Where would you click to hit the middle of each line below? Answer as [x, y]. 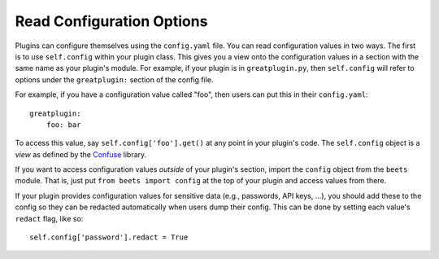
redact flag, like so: [49, 218]
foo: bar [63, 125]
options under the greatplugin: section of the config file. [114, 79]
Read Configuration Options [111, 21]
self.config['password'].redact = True [109, 237]
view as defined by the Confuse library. [81, 154]
